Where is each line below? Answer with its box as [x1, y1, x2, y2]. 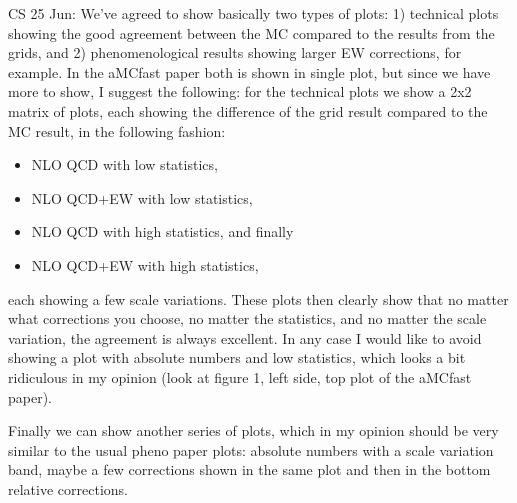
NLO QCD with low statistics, [31, 154, 218, 175]
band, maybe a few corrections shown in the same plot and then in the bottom [8, 459, 491, 480]
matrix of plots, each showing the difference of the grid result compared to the [8, 100, 488, 121]
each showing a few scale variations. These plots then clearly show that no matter [8, 288, 509, 309]
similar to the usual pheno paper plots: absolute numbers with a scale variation [8, 439, 494, 460]
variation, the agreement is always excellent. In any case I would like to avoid [8, 327, 482, 348]
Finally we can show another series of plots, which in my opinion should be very [8, 420, 499, 441]
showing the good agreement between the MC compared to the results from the [8, 22, 495, 43]
